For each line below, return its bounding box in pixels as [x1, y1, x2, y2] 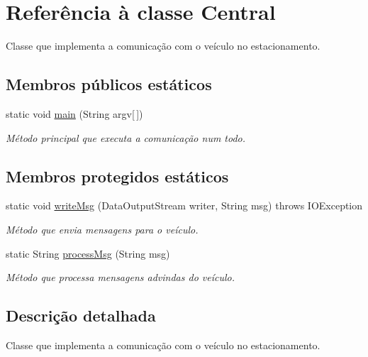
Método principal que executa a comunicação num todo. [6, 130, 246, 145]
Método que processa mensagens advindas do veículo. [6, 270, 235, 285]
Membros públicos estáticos [6, 73, 212, 95]
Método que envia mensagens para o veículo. [6, 221, 199, 236]
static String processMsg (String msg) [6, 246, 170, 260]
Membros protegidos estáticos [6, 165, 229, 187]
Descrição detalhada [6, 304, 156, 326]
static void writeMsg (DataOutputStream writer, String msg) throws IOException [6, 198, 363, 213]
